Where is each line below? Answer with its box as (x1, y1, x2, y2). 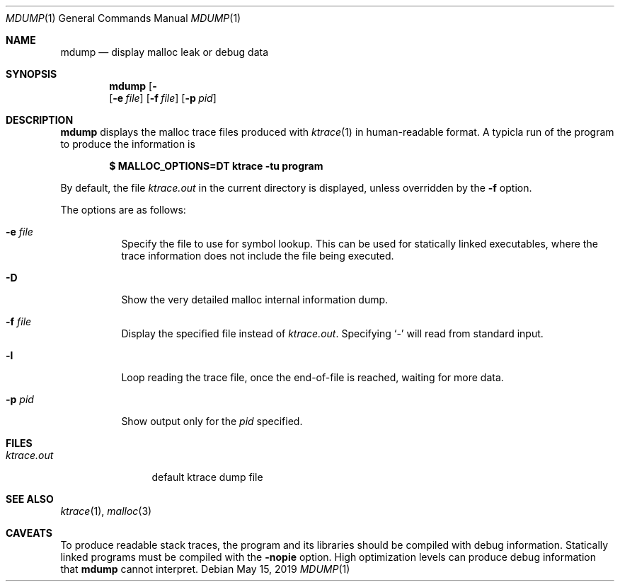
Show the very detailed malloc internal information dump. (121, 293, 389, 306)
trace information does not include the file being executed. (121, 250, 394, 262)
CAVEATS (6, 527, 52, 539)
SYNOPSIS (6, 68, 57, 80)
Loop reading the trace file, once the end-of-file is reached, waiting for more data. (121, 371, 504, 383)
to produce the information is (60, 138, 195, 150)
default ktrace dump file (151, 471, 263, 483)
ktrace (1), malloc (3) (60, 505, 152, 517)
